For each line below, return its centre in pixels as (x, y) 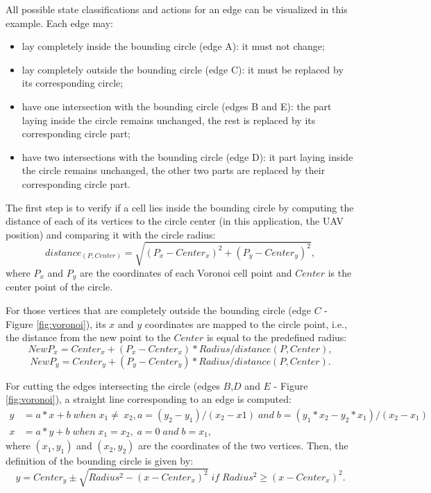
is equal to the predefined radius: (277, 337)
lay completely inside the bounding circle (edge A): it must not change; (173, 46)
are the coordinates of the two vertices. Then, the (243, 446)
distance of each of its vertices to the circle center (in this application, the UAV (175, 221)
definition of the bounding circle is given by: (100, 461)
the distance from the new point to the (88, 337)
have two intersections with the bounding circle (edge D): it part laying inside (187, 156)
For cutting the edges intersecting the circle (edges (113, 385)
